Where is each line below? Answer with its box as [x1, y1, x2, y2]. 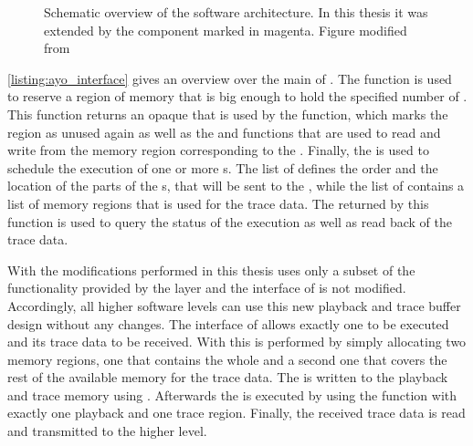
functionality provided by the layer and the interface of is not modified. [7, 278, 406, 297]
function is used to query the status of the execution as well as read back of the [7, 212, 453, 231]
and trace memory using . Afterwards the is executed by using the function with [7, 385, 457, 404]
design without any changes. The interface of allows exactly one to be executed [7, 314, 449, 333]
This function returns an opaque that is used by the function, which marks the [7, 104, 448, 123]
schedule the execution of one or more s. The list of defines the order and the [7, 158, 438, 177]
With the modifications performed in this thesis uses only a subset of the [7, 260, 415, 279]
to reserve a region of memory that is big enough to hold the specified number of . [7, 87, 468, 106]
